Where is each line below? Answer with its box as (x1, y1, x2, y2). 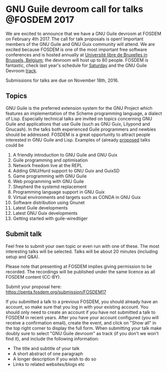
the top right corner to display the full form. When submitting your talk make (5, 325, 162, 331)
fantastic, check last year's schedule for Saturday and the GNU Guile (5, 62, 147, 68)
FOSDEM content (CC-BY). (5, 274, 61, 280)
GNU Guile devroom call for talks (5, 3, 144, 15)
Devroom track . (5, 67, 38, 73)
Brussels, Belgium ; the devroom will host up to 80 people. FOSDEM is (5, 57, 149, 63)
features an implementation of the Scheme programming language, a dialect (5, 110, 163, 116)
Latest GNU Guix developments (12, 210, 78, 216)
